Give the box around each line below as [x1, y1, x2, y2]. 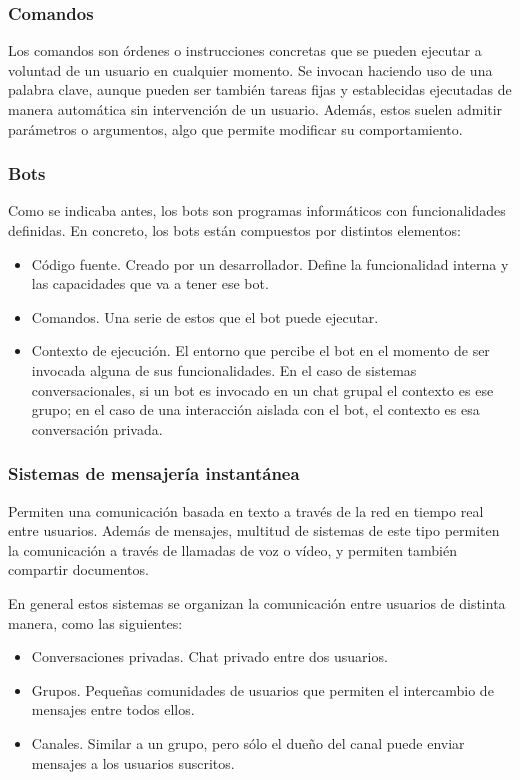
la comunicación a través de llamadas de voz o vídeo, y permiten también [8, 539, 457, 560]
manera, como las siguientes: [8, 612, 183, 633]
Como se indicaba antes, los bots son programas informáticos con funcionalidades [8, 200, 506, 221]
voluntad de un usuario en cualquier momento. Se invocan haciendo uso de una [8, 59, 493, 80]
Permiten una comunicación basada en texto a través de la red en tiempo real [8, 500, 484, 521]
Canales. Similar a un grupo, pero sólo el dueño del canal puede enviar [31, 732, 465, 753]
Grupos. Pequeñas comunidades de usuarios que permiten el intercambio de [31, 679, 494, 700]
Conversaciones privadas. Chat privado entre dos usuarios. [31, 646, 388, 667]
